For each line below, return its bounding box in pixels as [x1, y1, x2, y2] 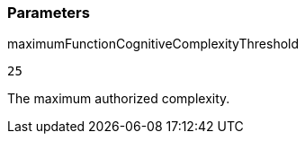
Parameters [7, 4, 90, 22]
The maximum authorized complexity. [7, 91, 230, 107]
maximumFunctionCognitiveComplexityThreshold [7, 36, 300, 52]
